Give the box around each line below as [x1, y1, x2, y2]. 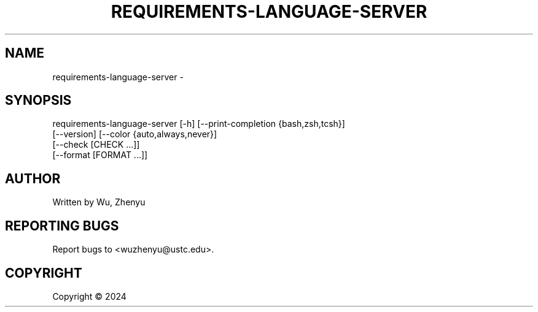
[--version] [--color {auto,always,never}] [52, 129, 217, 140]
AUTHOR [5, 170, 61, 186]
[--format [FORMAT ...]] [52, 150, 148, 161]
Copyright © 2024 [52, 291, 127, 302]
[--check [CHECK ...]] [52, 139, 140, 150]
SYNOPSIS [5, 93, 72, 108]
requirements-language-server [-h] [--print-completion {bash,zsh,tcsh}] [52, 118, 345, 129]
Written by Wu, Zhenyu [52, 197, 146, 208]
